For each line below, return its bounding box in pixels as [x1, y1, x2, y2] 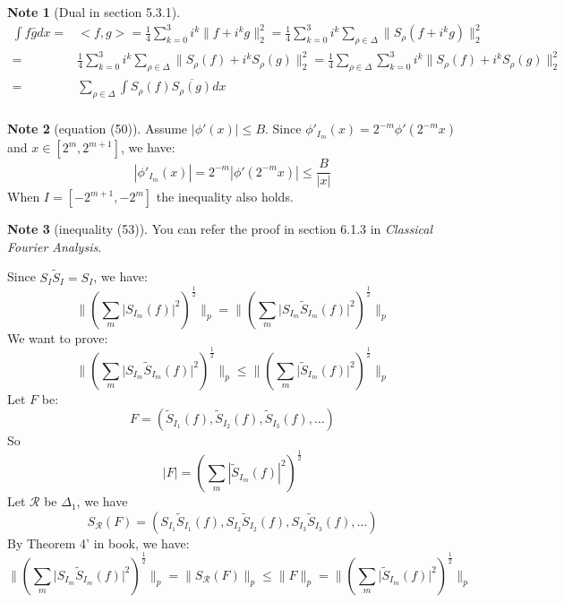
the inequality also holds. [156, 187, 294, 206]
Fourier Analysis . [7, 237, 102, 255]
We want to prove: [7, 328, 108, 347]
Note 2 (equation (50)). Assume [7, 119, 188, 138]
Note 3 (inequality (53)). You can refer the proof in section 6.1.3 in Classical [7, 220, 433, 238]
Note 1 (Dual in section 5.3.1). [7, 3, 181, 21]
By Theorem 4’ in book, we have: [7, 533, 190, 552]
